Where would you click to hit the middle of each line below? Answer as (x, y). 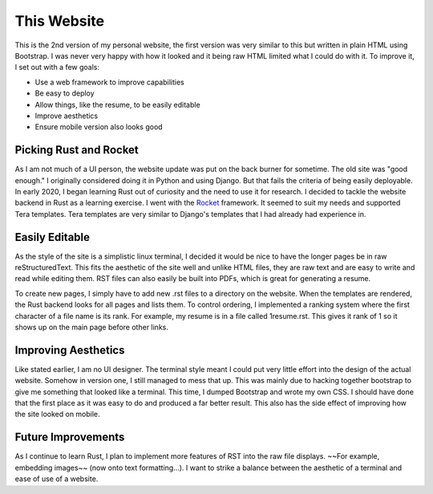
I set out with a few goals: (57, 67)
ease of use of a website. (57, 479)
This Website (59, 21)
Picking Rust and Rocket (77, 150)
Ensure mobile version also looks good (99, 127)
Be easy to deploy (65, 93)
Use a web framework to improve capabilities (109, 82)
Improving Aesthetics (70, 350)
